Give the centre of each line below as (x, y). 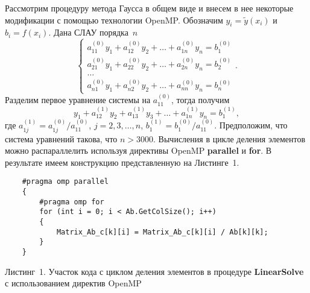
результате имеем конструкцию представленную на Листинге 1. (122, 162)
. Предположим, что (251, 125)
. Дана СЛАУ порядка (88, 32)
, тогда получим (201, 100)
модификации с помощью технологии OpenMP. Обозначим (114, 20)
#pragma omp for (72, 202)
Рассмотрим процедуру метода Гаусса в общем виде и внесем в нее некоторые (149, 8)
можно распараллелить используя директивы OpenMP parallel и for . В (138, 150)
